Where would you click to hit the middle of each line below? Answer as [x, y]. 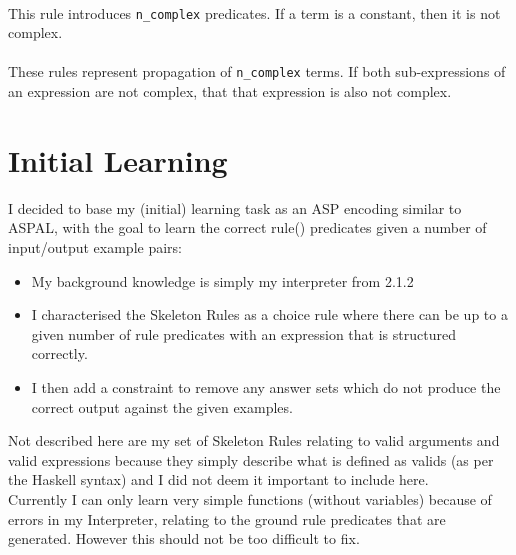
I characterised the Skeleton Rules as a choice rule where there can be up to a [269, 314]
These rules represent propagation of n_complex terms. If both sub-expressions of [257, 71]
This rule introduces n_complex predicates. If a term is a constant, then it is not [254, 12]
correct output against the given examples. [162, 406]
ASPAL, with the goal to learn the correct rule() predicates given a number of [247, 227]
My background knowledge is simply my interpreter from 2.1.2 [222, 280]
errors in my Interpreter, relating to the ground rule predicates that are [227, 518]
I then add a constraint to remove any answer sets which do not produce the [266, 386]
